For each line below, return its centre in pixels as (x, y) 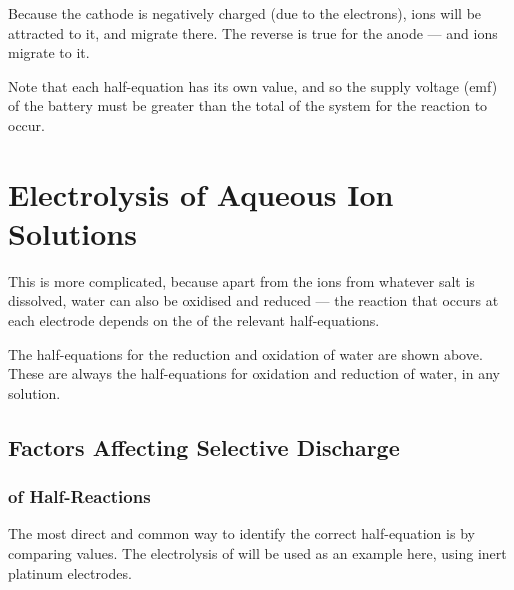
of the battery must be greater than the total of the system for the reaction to (248, 105)
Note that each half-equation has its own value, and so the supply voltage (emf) (253, 85)
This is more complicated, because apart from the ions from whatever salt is (241, 280)
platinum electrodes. (70, 572)
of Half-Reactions (79, 496)
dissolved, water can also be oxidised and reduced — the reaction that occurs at (253, 300)
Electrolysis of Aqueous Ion (201, 193)
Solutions (72, 232)
